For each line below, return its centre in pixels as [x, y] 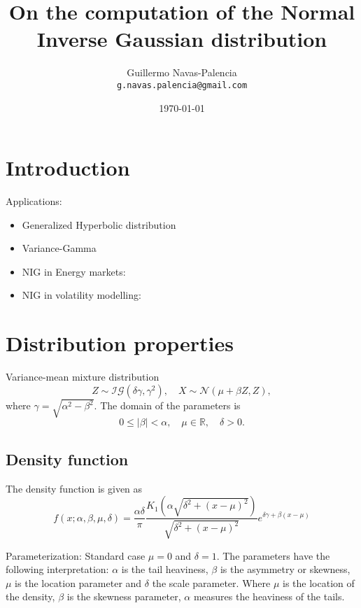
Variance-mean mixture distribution [83, 377]
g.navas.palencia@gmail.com [182, 85]
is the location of [319, 582]
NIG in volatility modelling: [82, 295]
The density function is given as [74, 488]
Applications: [34, 201]
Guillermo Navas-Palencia [182, 72]
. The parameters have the [273, 555]
